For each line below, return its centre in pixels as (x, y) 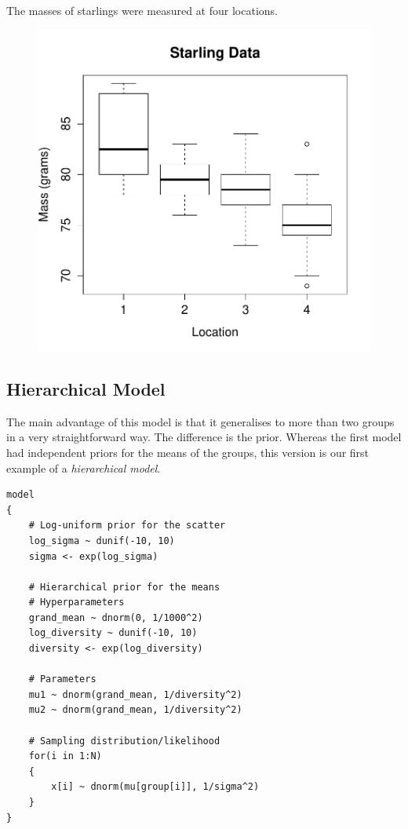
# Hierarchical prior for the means (124, 587)
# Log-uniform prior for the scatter (127, 526)
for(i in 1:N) (65, 756)
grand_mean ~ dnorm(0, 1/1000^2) (116, 617)
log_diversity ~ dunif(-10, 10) (113, 633)
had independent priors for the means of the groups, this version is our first (188, 452)
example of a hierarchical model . (84, 467)
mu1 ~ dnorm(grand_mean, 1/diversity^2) (135, 694)
